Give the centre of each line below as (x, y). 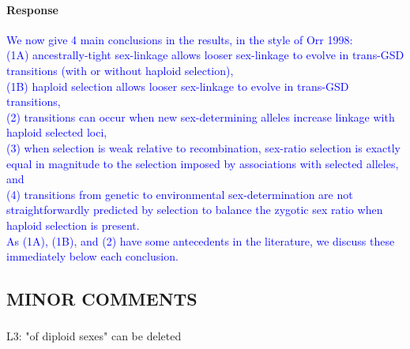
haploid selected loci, (57, 132)
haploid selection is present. (73, 225)
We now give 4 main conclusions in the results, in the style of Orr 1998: (180, 39)
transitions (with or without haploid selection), (120, 70)
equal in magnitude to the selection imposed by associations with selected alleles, (203, 163)
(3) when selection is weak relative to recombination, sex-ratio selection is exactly (203, 147)
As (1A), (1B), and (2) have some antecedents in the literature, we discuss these (201, 240)
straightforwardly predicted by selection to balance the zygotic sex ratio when (195, 210)
